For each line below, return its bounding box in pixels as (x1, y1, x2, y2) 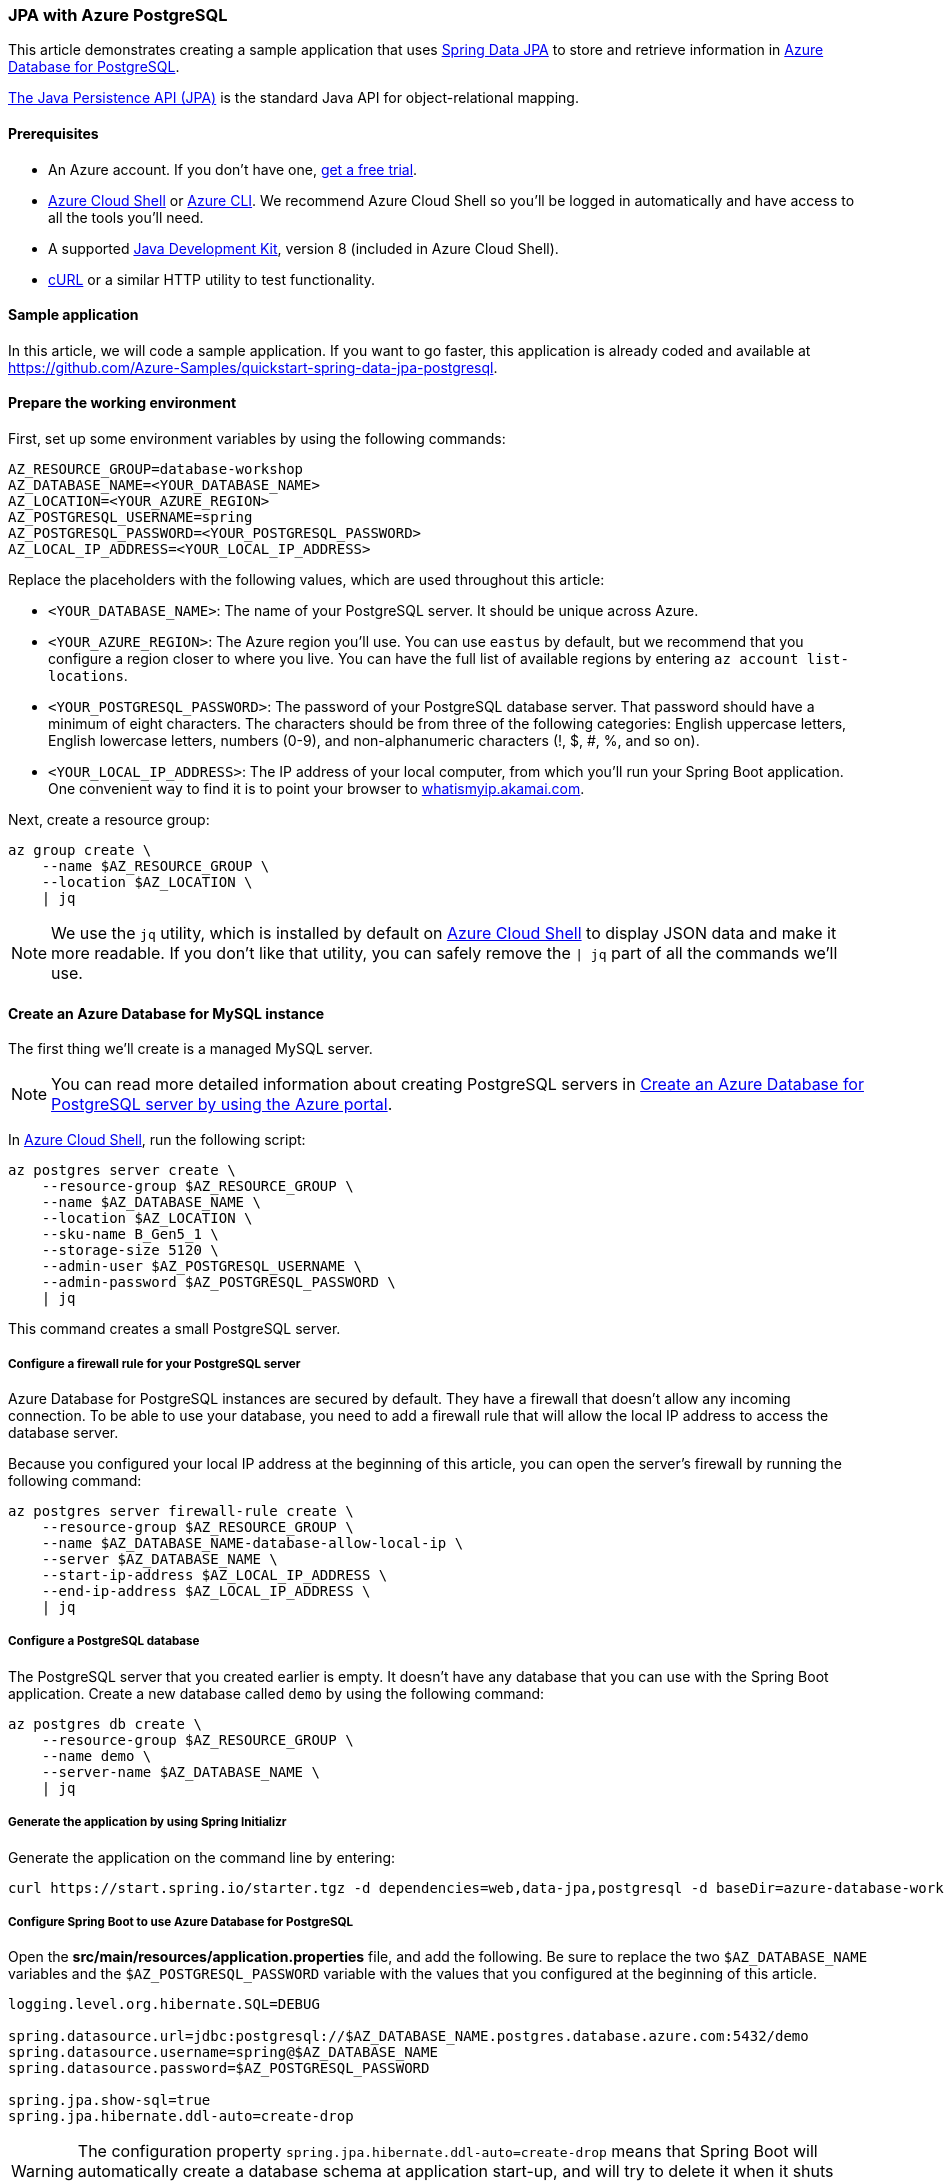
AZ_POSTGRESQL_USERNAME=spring (8, 509, 253, 526)
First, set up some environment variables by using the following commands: (8, 430, 506, 448)
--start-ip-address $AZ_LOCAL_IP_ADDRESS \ (41, 1567, 388, 1584)
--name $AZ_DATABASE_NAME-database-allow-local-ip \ (41, 1535, 464, 1552)
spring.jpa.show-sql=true (8, 2092, 211, 2109)
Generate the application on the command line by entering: (8, 1848, 396, 1866)
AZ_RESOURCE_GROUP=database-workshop (8, 461, 304, 478)
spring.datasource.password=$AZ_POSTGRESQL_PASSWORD (8, 2060, 430, 2077)
